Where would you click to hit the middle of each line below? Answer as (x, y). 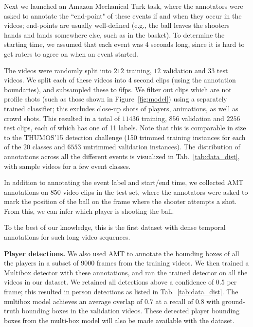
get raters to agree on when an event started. (71, 53)
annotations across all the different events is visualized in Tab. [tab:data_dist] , (122, 156)
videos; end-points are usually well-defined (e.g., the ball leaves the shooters (117, 25)
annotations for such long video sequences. (67, 237)
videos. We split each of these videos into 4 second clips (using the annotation (120, 80)
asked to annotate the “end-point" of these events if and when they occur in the (123, 15)
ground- (234, 301)
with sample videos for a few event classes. (67, 166)
